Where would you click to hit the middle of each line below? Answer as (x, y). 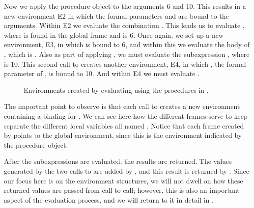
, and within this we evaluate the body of (188, 44)
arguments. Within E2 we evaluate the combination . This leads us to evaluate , (124, 25)
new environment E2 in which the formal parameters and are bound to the (116, 15)
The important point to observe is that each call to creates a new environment (122, 106)
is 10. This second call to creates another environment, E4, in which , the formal (125, 64)
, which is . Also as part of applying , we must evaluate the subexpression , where (127, 54)
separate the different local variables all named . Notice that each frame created (124, 125)
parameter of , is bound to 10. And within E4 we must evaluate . (102, 73)
